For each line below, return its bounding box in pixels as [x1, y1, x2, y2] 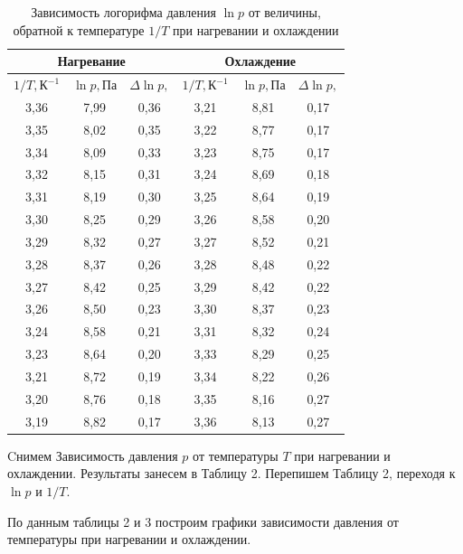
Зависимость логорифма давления [31, 3, 216, 21]
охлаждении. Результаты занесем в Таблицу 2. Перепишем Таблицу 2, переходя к [7, 464, 456, 483]
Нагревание [57, 52, 126, 70]
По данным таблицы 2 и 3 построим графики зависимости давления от [7, 512, 399, 531]
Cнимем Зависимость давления [7, 446, 178, 465]
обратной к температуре [13, 20, 145, 39]
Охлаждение [224, 52, 297, 70]
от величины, [248, 3, 321, 21]
